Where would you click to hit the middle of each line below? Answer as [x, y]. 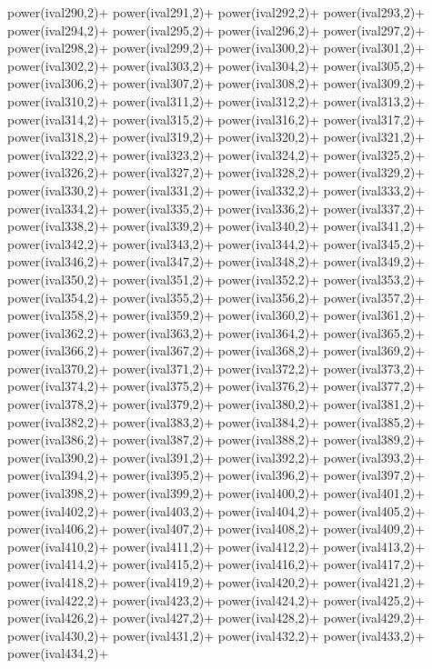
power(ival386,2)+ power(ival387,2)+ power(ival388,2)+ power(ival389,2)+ [216, 439]
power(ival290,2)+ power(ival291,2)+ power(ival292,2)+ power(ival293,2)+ [216, 12]
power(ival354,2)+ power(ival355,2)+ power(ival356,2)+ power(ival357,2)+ [216, 297]
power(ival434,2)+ [58, 653]
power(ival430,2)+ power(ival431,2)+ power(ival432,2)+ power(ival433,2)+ [216, 635]
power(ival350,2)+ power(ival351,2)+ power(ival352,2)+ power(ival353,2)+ [216, 279]
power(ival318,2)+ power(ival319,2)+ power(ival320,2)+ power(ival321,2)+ [216, 137]
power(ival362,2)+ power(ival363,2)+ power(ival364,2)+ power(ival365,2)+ [216, 332]
